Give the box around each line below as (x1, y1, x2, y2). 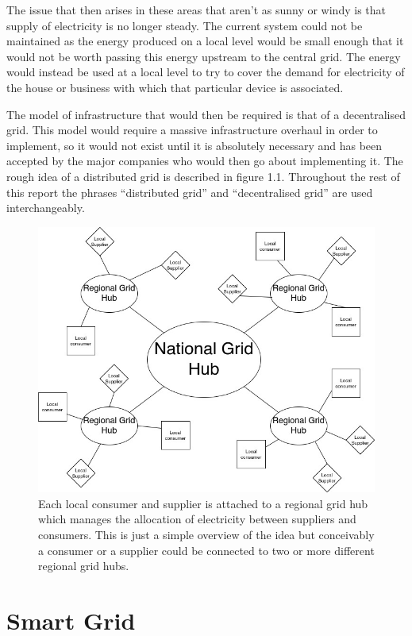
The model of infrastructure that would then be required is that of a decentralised (6, 106, 406, 122)
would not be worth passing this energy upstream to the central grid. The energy (6, 48, 401, 64)
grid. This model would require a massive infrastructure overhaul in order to (6, 121, 378, 138)
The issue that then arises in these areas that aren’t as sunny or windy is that (6, 2, 386, 17)
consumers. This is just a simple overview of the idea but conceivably (38, 526, 375, 543)
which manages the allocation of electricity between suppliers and (38, 511, 356, 527)
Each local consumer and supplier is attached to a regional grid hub (38, 495, 368, 511)
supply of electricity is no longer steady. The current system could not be (6, 17, 363, 33)
